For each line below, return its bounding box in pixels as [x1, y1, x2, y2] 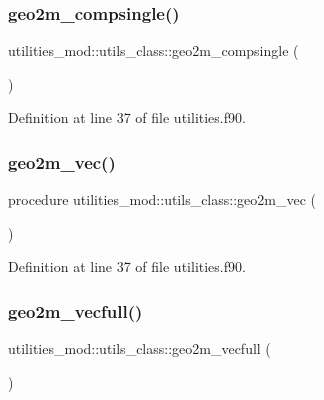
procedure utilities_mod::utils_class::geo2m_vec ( [8, 189, 316, 210]
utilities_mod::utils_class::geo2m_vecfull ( [8, 338, 271, 359]
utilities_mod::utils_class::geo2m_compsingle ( [8, 40, 299, 61]
